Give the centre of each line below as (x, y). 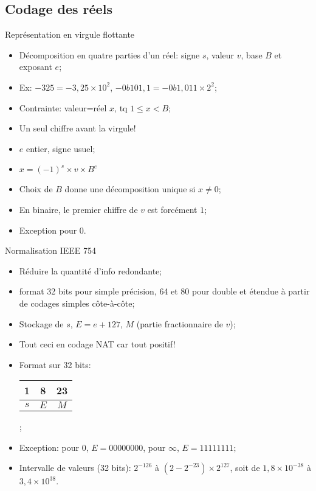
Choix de (36, 189)
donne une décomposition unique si (130, 189)
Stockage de (41, 323)
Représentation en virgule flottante (70, 34)
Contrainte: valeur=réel (63, 107)
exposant (36, 67)
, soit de (245, 468)
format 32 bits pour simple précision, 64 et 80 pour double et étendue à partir (164, 291)
